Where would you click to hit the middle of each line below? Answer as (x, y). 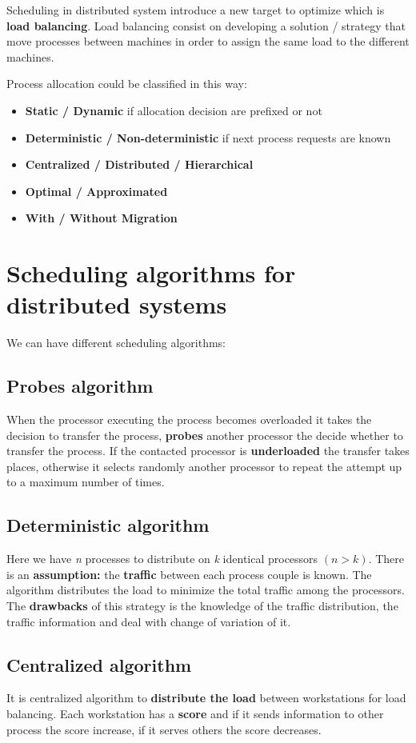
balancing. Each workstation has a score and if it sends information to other (195, 713)
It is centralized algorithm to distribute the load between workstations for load (206, 698)
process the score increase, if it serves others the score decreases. (164, 729)
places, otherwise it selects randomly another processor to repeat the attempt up (204, 466)
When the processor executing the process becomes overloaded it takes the (189, 419)
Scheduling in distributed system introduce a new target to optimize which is (196, 10)
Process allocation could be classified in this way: (127, 84)
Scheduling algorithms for (151, 273)
